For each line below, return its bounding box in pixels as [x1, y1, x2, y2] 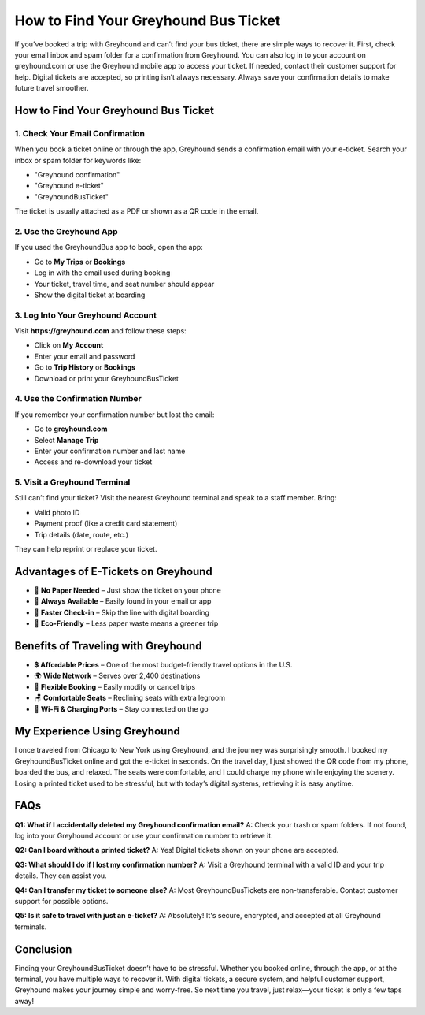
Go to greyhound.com [34, 424, 108, 433]
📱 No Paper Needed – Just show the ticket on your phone [34, 586, 222, 595]
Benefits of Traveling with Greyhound [14, 639, 202, 652]
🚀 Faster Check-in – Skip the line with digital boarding [34, 608, 210, 617]
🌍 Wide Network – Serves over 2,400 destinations [34, 671, 201, 681]
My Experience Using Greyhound [14, 725, 180, 738]
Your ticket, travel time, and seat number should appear [34, 279, 215, 288]
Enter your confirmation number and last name [34, 446, 186, 455]
